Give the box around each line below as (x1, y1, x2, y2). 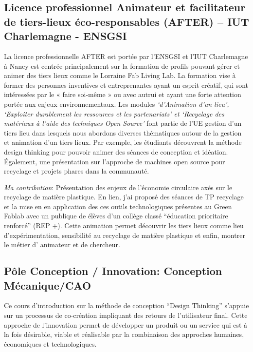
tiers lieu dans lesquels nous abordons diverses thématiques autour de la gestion (4, 127, 242, 137)
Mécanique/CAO (4, 277, 91, 293)
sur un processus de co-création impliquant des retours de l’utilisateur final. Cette (4, 310, 248, 320)
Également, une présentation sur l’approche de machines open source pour (4, 156, 225, 166)
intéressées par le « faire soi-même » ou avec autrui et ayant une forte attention (4, 89, 241, 99)
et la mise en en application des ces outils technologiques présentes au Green (4, 201, 232, 211)
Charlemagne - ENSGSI (4, 28, 127, 43)
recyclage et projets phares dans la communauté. (4, 166, 149, 176)
